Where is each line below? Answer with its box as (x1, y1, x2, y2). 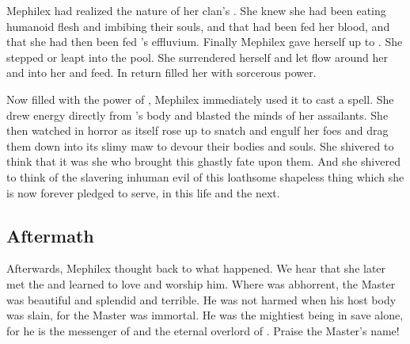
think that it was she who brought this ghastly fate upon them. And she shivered (6, 153, 401, 170)
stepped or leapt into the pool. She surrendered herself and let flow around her (6, 48, 388, 65)
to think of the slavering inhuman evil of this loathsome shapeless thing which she (6, 168, 404, 185)
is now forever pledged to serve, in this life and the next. (6, 184, 280, 201)
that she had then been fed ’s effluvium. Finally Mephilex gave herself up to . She (6, 33, 403, 50)
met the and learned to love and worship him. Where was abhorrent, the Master (6, 275, 396, 292)
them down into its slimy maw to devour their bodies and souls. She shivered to (6, 137, 394, 154)
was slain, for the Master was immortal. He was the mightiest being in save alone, (6, 307, 404, 323)
